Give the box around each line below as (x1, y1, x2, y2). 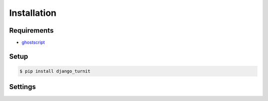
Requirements (9, 26, 54, 35)
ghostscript (21, 40, 45, 46)
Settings (9, 83, 36, 91)
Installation (9, 7, 57, 18)
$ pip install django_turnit (19, 68, 91, 74)
